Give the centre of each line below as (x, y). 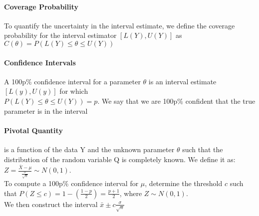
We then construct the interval (51, 204)
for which (74, 91)
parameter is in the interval (46, 110)
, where (131, 193)
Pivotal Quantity (33, 130)
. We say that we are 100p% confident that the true (176, 101)
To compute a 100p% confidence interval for (71, 183)
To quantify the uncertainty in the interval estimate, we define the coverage (120, 25)
